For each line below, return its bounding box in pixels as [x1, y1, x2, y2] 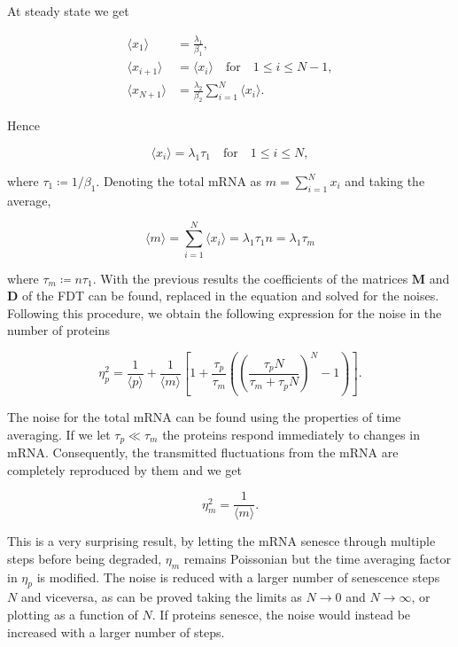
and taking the [345, 172, 425, 191]
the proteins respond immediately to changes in [162, 425, 420, 443]
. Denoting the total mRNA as [96, 172, 262, 191]
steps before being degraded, [7, 549, 162, 567]
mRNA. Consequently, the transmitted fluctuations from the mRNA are [7, 443, 399, 462]
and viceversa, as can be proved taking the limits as [20, 588, 302, 606]
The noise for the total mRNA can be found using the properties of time [7, 407, 401, 425]
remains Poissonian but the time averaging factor [183, 549, 451, 567]
